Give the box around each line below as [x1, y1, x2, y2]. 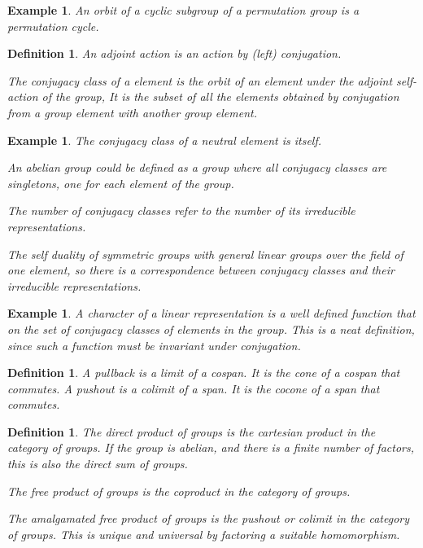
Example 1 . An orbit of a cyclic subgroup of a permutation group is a [7, 2, 360, 18]
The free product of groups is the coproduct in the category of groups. [7, 482, 351, 499]
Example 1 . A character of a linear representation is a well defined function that [7, 305, 416, 322]
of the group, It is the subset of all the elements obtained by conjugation [41, 88, 399, 105]
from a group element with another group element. [7, 103, 258, 121]
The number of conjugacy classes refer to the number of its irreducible [7, 202, 355, 219]
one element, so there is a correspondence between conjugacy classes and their [7, 261, 395, 278]
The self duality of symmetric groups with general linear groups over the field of [7, 245, 403, 262]
